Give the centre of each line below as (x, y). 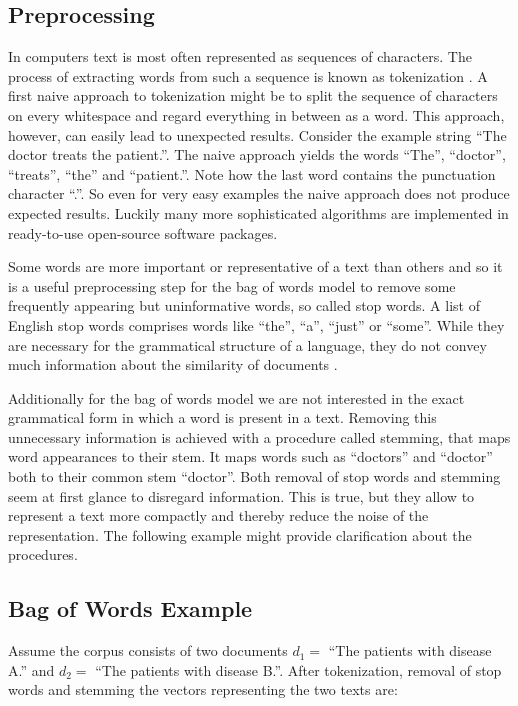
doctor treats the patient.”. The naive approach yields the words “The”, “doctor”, (257, 154)
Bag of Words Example (130, 608)
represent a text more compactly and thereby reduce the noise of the (218, 515)
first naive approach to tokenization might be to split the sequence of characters (253, 95)
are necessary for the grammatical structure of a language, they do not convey (247, 344)
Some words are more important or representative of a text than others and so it (255, 266)
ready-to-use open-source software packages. (143, 232)
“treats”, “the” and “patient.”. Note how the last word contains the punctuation (252, 173)
